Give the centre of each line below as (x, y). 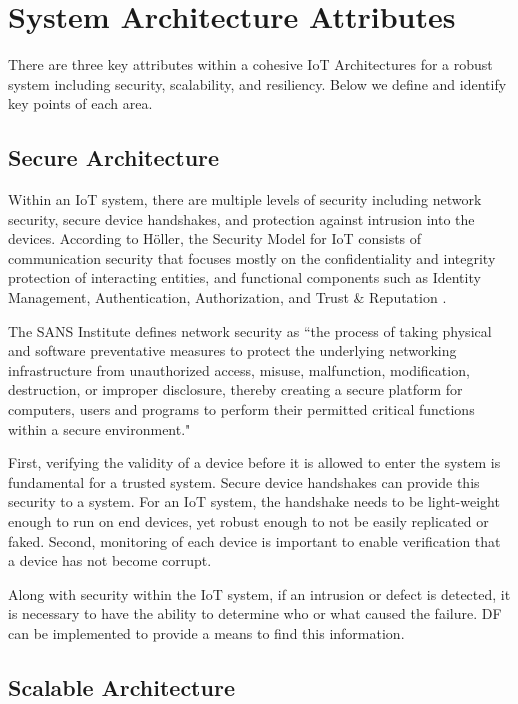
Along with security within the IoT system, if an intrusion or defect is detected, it (259, 593)
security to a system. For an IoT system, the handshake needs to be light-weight (254, 501)
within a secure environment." (99, 428)
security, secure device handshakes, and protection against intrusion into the (241, 218)
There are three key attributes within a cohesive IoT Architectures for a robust (250, 64)
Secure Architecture (114, 157)
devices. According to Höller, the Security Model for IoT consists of (215, 238)
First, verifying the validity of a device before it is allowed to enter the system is (254, 462)
